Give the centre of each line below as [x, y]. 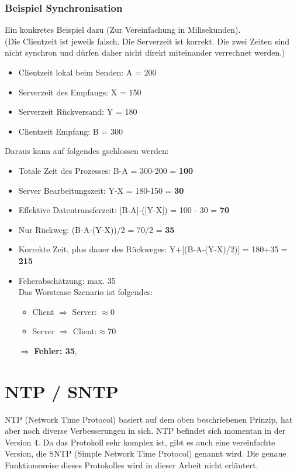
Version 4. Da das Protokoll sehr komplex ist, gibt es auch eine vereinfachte [140, 442]
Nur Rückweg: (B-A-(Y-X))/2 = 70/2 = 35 [96, 229]
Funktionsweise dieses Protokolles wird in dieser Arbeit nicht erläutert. [132, 465]
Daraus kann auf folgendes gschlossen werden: [87, 151]
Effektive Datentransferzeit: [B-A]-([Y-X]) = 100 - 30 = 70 [124, 210]
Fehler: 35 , [56, 350]
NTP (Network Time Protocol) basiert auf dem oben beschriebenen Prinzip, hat [149, 419]
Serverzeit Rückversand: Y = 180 [78, 112]
